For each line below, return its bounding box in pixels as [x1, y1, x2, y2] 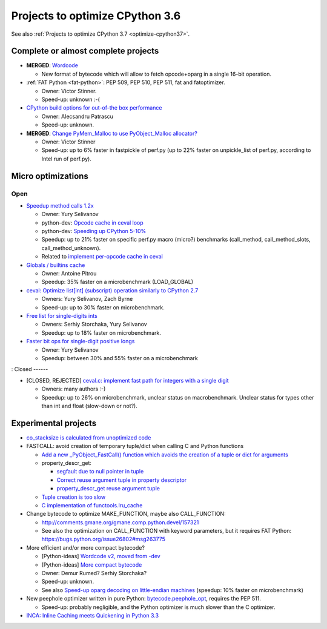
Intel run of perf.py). [41, 155, 92, 162]
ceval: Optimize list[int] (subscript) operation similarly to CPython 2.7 [26, 286, 199, 294]
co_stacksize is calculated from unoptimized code [26, 433, 151, 441]
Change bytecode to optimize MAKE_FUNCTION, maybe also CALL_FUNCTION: [26, 510, 226, 518]
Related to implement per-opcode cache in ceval [41, 253, 163, 260]
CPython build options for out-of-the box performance [26, 104, 162, 111]
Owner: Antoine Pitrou [41, 270, 97, 277]
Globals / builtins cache [26, 261, 85, 269]
